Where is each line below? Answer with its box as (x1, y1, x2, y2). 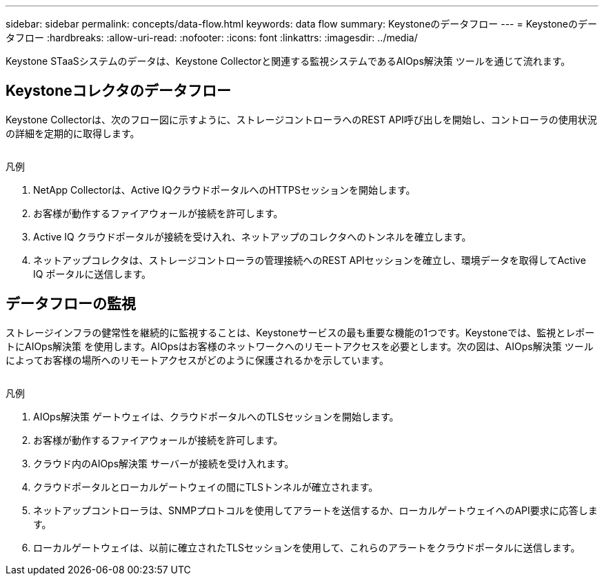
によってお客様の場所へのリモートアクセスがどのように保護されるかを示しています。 (6, 354, 389, 366)
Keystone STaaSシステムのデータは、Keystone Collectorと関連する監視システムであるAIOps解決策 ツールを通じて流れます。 (6, 55, 571, 67)
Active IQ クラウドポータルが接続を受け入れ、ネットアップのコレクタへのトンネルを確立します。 (33, 230, 472, 243)
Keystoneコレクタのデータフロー (6, 82, 231, 100)
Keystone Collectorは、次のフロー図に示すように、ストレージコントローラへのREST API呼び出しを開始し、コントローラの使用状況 (6, 113, 597, 125)
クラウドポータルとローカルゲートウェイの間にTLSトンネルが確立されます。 (33, 480, 379, 493)
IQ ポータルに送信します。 (33, 267, 152, 280)
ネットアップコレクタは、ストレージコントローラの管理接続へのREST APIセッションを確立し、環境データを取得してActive (33, 254, 586, 266)
